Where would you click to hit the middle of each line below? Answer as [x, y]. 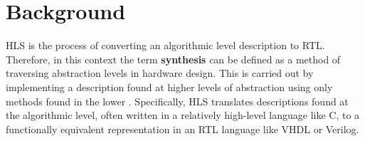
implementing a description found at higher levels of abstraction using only [169, 87]
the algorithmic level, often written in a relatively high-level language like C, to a [183, 115]
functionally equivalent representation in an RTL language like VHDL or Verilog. [182, 129]
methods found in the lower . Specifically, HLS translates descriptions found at [177, 101]
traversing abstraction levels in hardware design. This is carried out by [160, 73]
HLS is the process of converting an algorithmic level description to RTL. [165, 45]
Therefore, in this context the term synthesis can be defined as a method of [173, 59]
